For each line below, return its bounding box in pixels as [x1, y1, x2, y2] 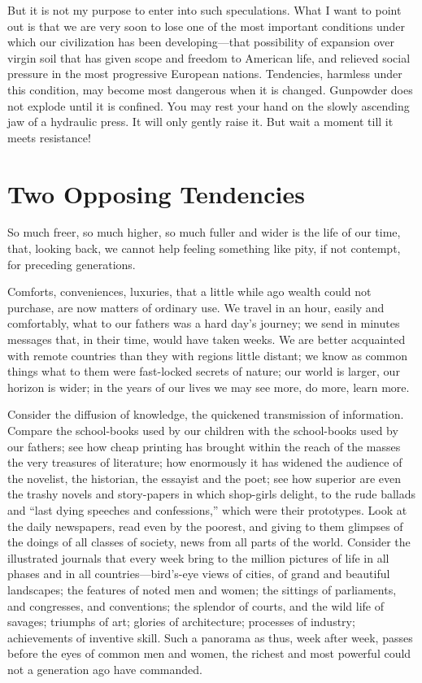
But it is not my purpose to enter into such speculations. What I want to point [7, 2, 402, 18]
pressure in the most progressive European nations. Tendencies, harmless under [7, 65, 402, 82]
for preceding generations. [7, 255, 136, 272]
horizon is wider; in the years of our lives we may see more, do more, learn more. [7, 378, 410, 395]
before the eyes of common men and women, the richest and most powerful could [7, 645, 411, 662]
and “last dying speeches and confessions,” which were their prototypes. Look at [7, 501, 407, 518]
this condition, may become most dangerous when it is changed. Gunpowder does [7, 80, 413, 98]
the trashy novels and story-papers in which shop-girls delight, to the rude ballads [7, 485, 416, 502]
